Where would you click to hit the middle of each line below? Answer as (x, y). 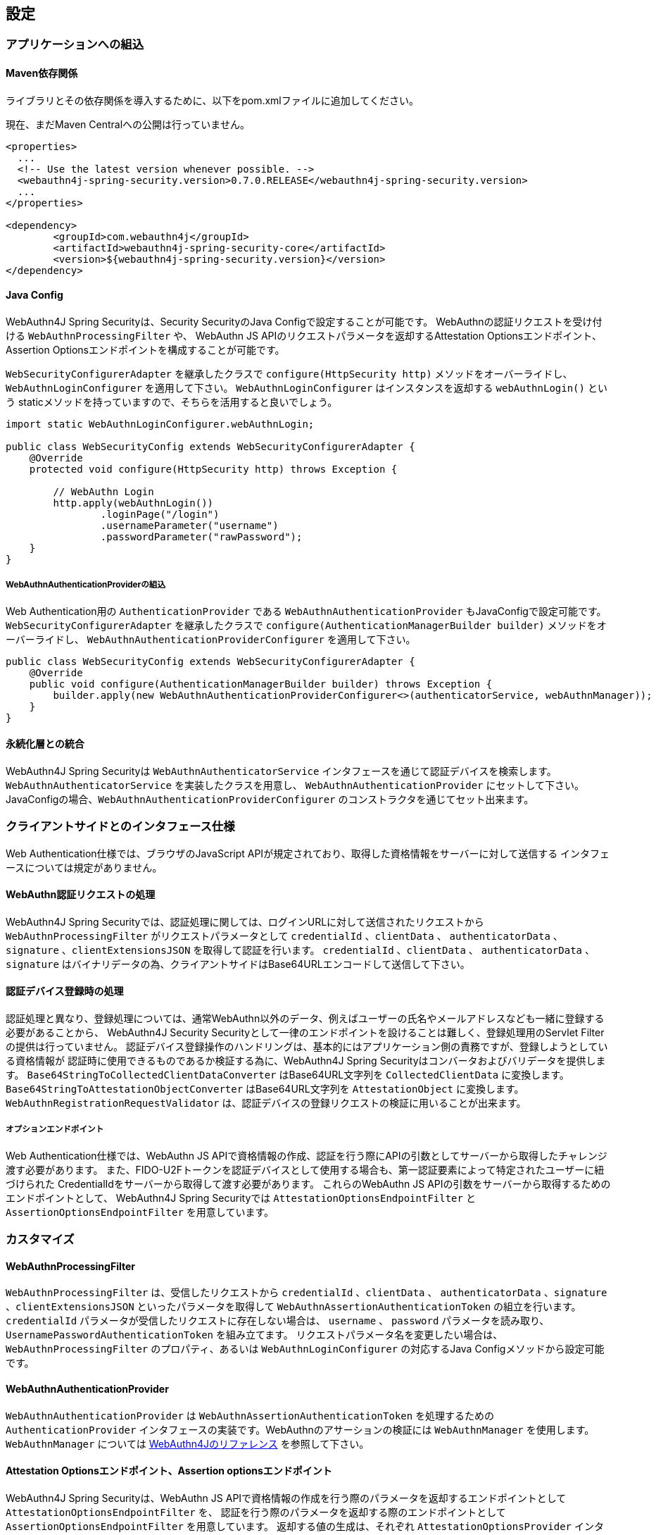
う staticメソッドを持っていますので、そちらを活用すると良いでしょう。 (172, 402)
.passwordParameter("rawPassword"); (201, 536)
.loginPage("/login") (160, 514)
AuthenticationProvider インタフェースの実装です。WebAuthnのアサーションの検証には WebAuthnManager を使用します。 (300, 1429)
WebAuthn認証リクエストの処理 (81, 895)
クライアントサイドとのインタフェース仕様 (120, 827)
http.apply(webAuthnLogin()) (133, 503)
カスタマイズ (40, 1239)
